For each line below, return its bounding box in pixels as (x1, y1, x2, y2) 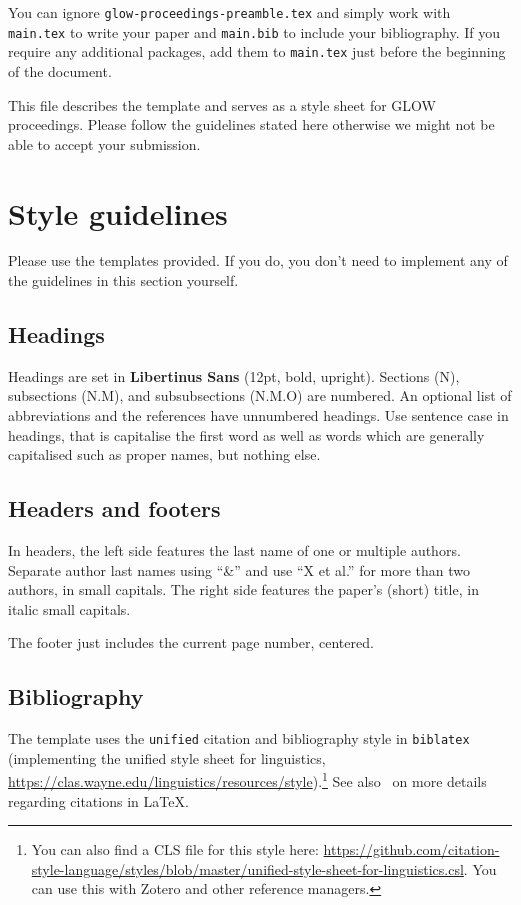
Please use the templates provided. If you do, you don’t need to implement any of (8, 250, 508, 271)
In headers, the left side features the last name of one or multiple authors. (8, 540, 461, 561)
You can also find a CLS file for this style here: (31, 839, 319, 860)
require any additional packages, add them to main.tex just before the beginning (8, 41, 506, 62)
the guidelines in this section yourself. (8, 270, 239, 291)
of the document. (8, 60, 112, 81)
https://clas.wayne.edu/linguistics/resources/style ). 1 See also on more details (8, 768, 487, 792)
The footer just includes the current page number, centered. (8, 632, 374, 653)
